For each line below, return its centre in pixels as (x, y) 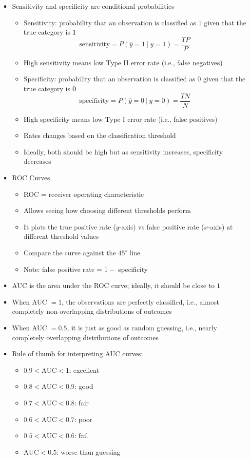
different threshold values (61, 236)
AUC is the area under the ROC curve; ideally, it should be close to (113, 285)
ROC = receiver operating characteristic (84, 194)
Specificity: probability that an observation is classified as (109, 79)
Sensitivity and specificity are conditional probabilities (93, 6)
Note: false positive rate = (63, 269)
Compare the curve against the (70, 253)
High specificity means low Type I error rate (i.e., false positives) (121, 119)
